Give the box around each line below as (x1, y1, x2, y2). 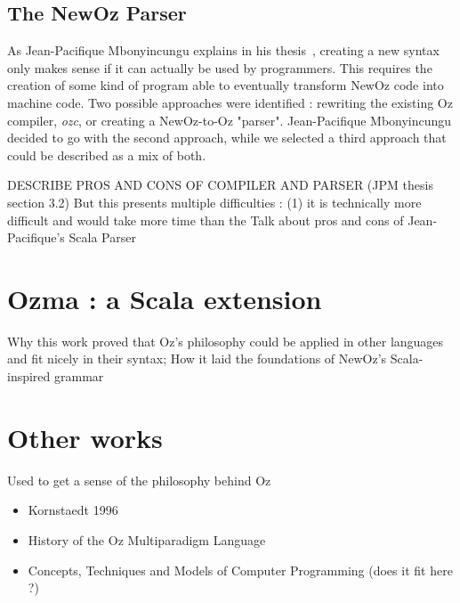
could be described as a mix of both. (7, 145, 206, 164)
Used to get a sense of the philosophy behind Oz (7, 470, 271, 489)
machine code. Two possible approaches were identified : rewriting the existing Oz (7, 93, 453, 111)
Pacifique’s (7, 228, 65, 247)
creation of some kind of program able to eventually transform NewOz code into (7, 76, 444, 94)
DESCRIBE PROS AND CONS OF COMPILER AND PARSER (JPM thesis (7, 175, 433, 194)
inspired (7, 367, 51, 386)
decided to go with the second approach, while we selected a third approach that (7, 128, 447, 147)
